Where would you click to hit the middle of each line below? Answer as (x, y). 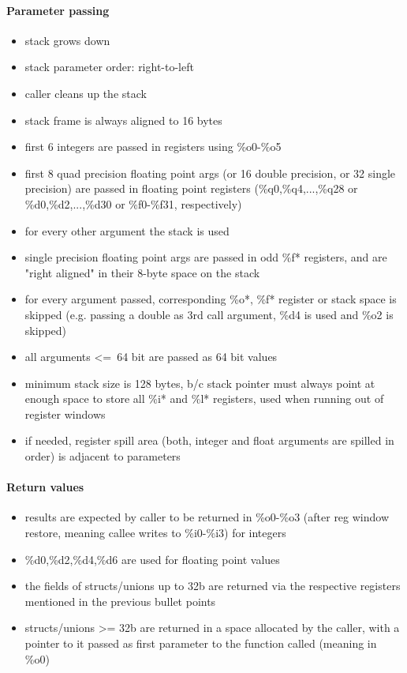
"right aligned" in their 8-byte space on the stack (142, 272)
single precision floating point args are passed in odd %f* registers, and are (206, 257)
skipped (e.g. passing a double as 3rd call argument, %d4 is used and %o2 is (209, 314)
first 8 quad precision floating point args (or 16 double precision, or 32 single (210, 173)
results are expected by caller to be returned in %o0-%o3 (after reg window (207, 517)
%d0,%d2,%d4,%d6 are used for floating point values (152, 559)
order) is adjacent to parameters (103, 456)
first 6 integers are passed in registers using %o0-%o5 (153, 147)
